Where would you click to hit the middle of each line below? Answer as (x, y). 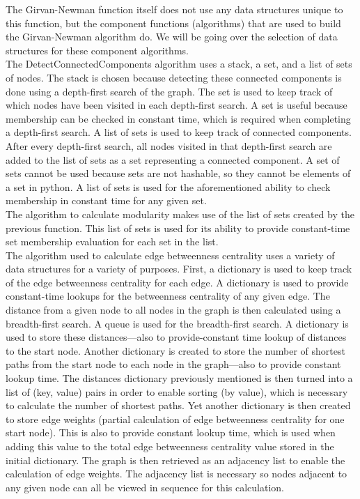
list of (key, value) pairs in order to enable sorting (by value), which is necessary (177, 391)
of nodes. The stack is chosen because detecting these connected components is (174, 77)
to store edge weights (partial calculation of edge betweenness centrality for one (175, 419)
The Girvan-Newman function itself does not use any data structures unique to (174, 9)
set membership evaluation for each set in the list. (112, 241)
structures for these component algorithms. (97, 50)
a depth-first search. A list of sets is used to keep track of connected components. (179, 132)
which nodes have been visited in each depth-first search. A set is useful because (177, 105)
